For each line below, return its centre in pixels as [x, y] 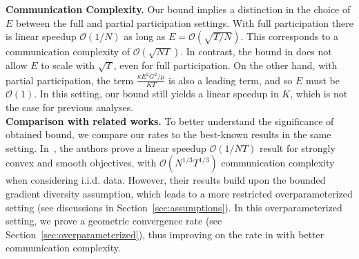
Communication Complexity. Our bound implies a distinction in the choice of [178, 9]
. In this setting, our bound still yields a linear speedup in [156, 94]
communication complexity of [68, 51]
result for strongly [297, 147]
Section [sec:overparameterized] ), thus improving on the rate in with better [165, 234]
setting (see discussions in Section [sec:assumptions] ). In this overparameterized [174, 207]
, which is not [319, 94]
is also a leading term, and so [231, 80]
